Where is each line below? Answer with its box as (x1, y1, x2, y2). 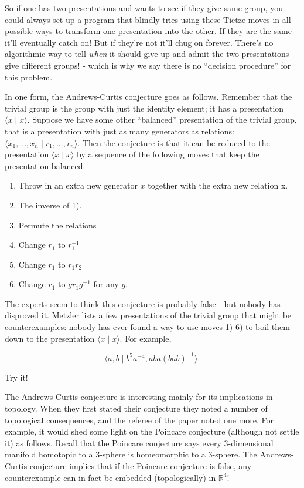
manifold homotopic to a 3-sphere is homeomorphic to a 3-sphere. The (5, 448, 257, 460)
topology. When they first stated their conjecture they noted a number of (5, 402, 268, 414)
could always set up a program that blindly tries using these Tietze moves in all (5, 13, 291, 25)
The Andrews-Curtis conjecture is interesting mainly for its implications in (5, 391, 273, 403)
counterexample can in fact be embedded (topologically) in (5, 471, 216, 483)
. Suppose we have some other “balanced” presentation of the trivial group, (27, 113, 297, 126)
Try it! (5, 371, 28, 383)
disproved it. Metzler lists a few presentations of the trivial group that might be (5, 309, 292, 321)
